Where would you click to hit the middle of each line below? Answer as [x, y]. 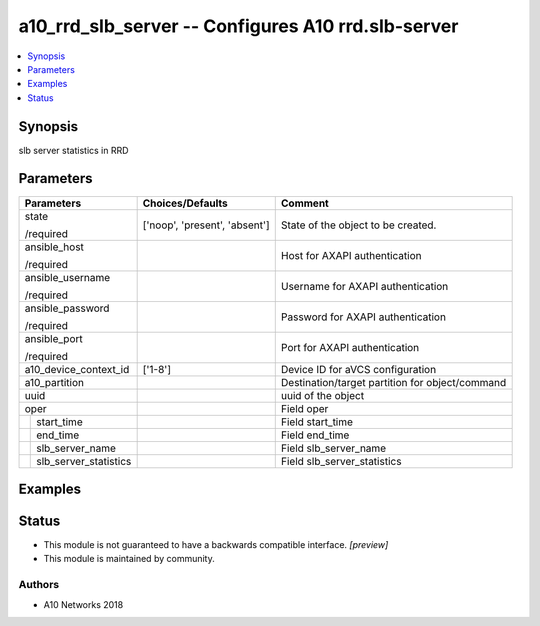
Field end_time [315, 435]
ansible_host [54, 247]
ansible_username [67, 277]
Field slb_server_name [333, 448]
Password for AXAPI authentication [363, 317]
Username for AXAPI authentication [364, 286]
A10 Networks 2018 [83, 604]
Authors [39, 585]
